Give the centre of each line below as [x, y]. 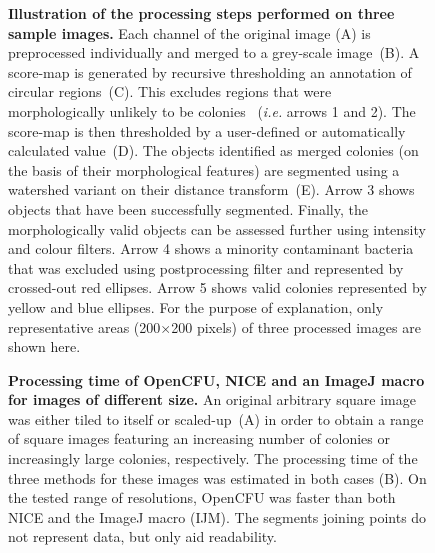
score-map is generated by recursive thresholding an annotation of [210, 71]
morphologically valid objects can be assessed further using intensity [217, 228]
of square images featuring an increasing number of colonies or [199, 438]
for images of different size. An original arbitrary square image [212, 399]
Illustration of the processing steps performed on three [201, 13]
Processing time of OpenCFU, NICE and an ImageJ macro [216, 379]
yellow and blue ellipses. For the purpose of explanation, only [196, 306]
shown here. [44, 346]
